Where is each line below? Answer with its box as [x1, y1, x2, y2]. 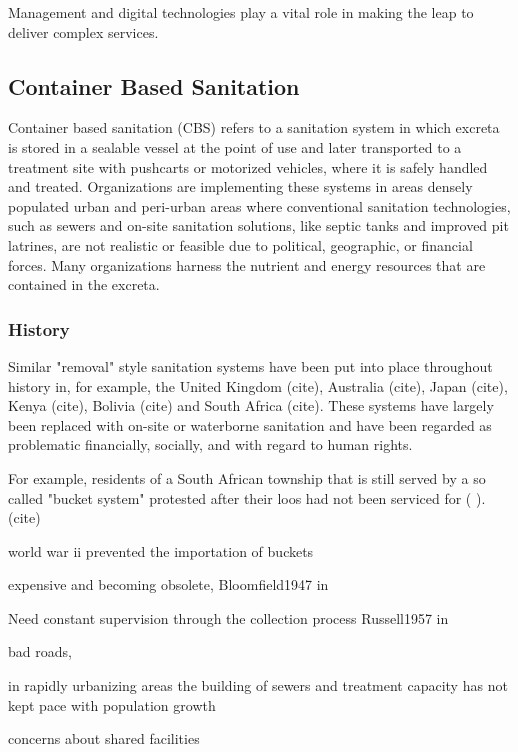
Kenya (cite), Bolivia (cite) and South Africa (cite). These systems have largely [8, 395, 494, 416]
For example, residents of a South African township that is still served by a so [8, 467, 486, 488]
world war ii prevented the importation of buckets [8, 540, 314, 561]
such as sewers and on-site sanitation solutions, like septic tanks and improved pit [8, 215, 509, 236]
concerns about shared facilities [8, 728, 200, 749]
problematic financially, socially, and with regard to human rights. [8, 434, 413, 455]
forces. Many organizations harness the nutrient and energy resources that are [8, 254, 486, 275]
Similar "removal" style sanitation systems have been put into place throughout [8, 355, 493, 376]
